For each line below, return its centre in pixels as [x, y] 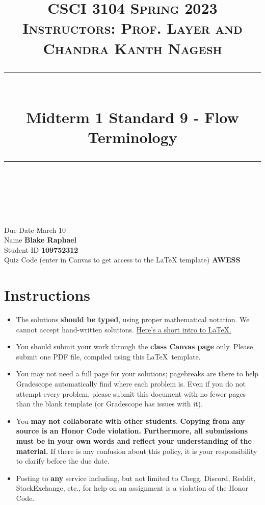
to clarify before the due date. [63, 461]
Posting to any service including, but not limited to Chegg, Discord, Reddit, [136, 478]
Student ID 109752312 [41, 249]
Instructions [47, 295]
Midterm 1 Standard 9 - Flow [132, 117]
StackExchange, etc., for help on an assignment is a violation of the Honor [132, 488]
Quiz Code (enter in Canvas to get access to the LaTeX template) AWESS [122, 260]
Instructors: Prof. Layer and [132, 28]
